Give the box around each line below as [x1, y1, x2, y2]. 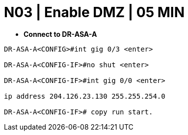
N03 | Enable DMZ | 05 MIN [4, 4, 185, 21]
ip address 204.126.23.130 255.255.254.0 [4, 92, 165, 100]
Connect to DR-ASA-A [24, 29, 97, 38]
